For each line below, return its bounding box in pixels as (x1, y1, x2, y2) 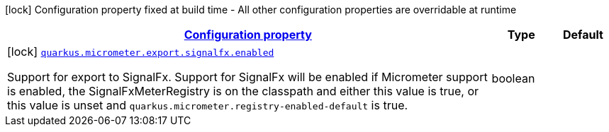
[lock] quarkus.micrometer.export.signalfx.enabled (7, 44, 274, 59)
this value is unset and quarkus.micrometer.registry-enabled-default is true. (7, 98, 408, 112)
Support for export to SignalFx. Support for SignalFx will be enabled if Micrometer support (7, 70, 488, 84)
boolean (491, 71, 535, 85)
